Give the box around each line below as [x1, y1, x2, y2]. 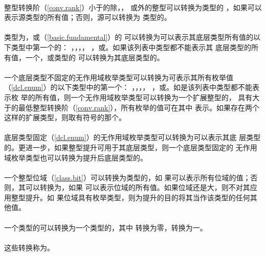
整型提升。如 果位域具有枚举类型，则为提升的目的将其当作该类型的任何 [11, 192, 250, 202]
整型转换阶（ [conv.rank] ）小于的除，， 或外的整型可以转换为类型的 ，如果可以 [4, 2, 262, 12]
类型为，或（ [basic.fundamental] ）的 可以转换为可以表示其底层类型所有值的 [4, 32, 253, 42]
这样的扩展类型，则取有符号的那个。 [4, 112, 126, 123]
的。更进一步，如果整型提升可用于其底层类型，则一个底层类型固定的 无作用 [4, 142, 257, 152]
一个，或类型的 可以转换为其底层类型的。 [25, 52, 164, 62]
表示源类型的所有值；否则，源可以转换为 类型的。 [4, 12, 171, 22]
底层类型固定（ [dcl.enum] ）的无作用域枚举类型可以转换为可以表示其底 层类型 [4, 132, 261, 143]
